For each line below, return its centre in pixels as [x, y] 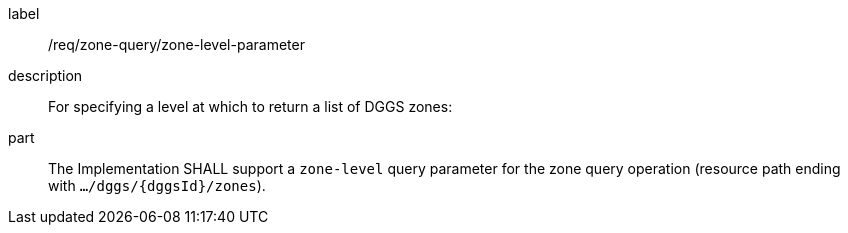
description [45, 75]
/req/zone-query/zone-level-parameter [176, 44]
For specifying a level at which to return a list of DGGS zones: [250, 106]
